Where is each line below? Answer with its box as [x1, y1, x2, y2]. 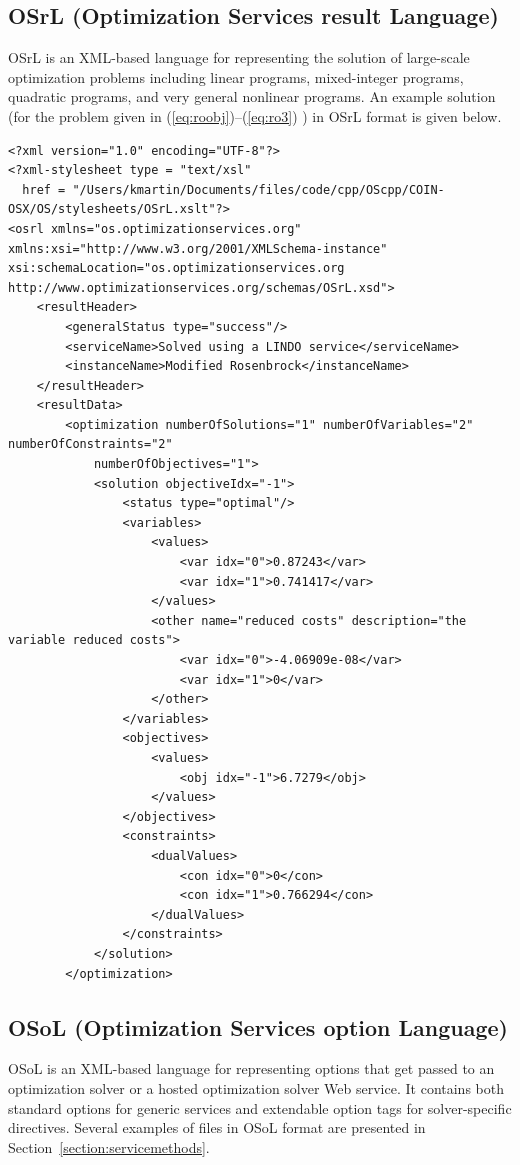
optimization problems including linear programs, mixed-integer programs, [8, 66, 464, 87]
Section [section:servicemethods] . [8, 1136, 210, 1157]
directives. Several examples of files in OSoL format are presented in [8, 1117, 426, 1138]
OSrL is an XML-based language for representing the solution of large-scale [8, 47, 470, 68]
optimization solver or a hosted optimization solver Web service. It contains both [8, 1077, 504, 1098]
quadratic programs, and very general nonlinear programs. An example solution [8, 86, 496, 107]
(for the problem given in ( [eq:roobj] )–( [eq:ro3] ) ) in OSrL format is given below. [8, 105, 502, 126]
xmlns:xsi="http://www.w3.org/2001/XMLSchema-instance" [8, 241, 388, 256]
